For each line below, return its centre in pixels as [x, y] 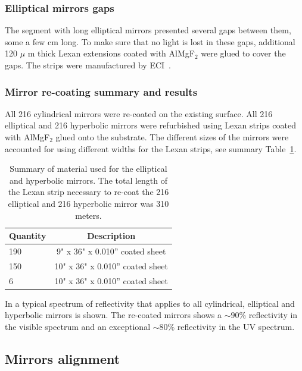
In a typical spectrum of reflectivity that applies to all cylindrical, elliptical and [150, 303]
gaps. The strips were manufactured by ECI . [88, 65]
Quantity [28, 236]
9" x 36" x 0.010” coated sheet [111, 251]
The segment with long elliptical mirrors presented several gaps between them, [148, 30]
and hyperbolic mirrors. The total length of [88, 180]
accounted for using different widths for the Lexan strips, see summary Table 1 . [151, 148]
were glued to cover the [243, 53]
